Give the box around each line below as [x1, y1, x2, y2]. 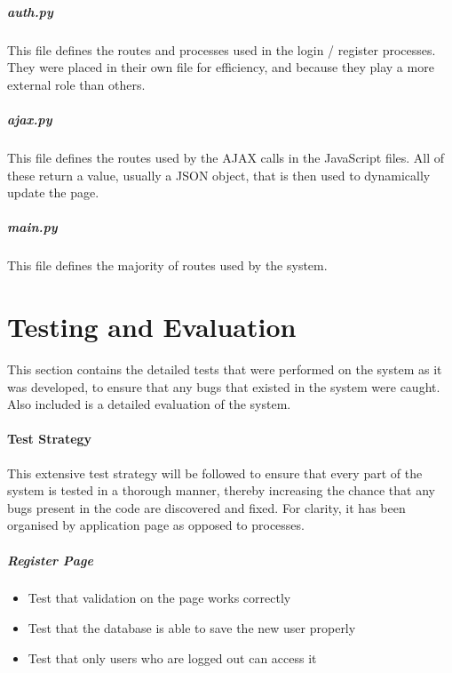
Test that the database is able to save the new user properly [28, 619, 356, 637]
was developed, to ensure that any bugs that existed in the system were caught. [7, 377, 440, 396]
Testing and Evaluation [7, 308, 297, 345]
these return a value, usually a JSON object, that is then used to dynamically [7, 165, 431, 184]
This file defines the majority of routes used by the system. [7, 256, 328, 275]
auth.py [7, 2, 53, 20]
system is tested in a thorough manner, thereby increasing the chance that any [7, 481, 435, 500]
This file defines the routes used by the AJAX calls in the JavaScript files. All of [7, 148, 445, 166]
